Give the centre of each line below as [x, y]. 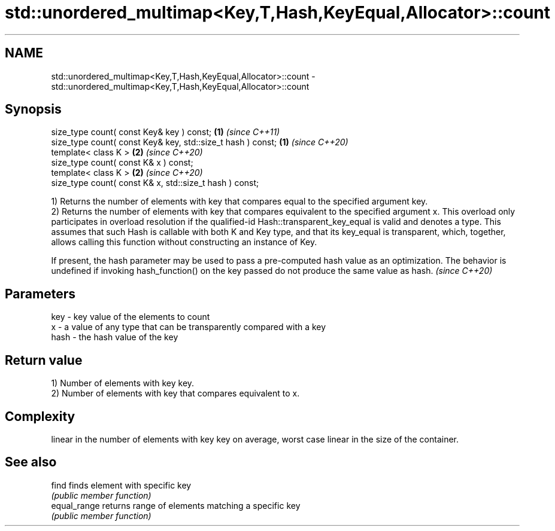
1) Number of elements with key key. [123, 383]
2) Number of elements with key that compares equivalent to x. [175, 393]
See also [31, 462]
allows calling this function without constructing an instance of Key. [184, 242]
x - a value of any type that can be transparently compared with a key [189, 327]
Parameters [40, 294]
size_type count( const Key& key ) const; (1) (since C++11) [166, 132]
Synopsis [33, 109]
